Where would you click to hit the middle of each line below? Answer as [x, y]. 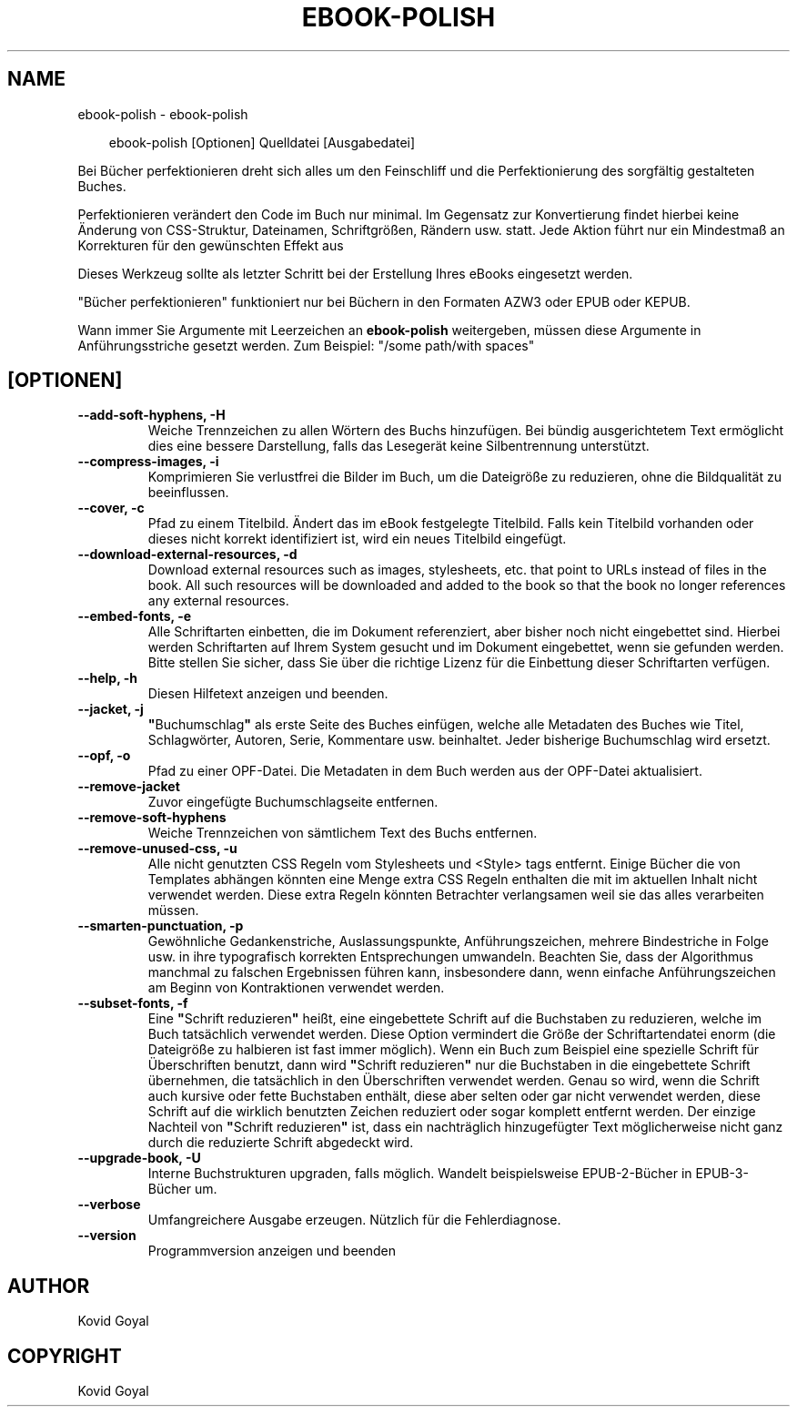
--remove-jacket [129, 787]
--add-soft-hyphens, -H [151, 415]
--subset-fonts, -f [133, 1003]
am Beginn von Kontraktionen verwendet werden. [296, 988]
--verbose [109, 1205]
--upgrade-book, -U [139, 1158]
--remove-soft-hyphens [152, 818]
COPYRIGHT [65, 1356]
